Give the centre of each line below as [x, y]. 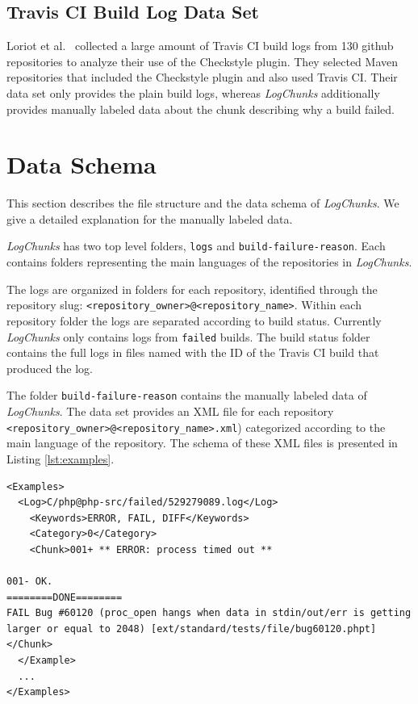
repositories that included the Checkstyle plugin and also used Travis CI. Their [202, 77]
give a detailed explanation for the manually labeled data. [150, 218]
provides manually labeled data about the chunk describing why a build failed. [201, 109]
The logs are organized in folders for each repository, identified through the [192, 289]
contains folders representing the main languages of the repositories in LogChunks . [209, 262]
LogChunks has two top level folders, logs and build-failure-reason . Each [196, 246]
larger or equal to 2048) [76, 629]
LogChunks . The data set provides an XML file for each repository [170, 411]
